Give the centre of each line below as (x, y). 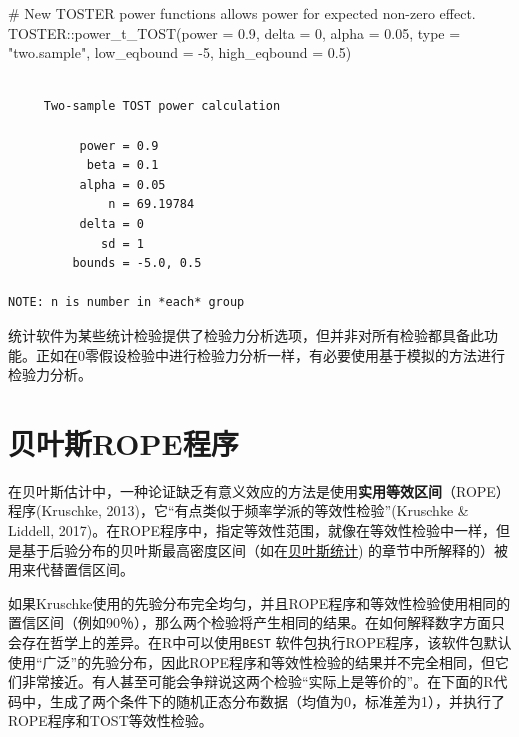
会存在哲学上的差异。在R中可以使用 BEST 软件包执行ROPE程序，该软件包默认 (260, 641)
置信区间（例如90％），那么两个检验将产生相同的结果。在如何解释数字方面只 (256, 622)
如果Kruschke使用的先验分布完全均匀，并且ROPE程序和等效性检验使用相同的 (259, 602)
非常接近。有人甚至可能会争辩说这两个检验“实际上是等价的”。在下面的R (257, 681)
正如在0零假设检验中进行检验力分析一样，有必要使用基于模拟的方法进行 (270, 354)
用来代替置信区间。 (71, 569)
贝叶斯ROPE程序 (123, 442)
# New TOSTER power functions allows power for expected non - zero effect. (242, 13)
